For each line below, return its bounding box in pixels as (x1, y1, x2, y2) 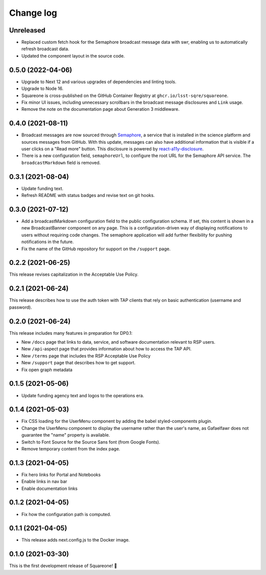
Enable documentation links (21, 485, 78, 491)
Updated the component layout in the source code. (21, 53, 125, 59)
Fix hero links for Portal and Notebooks (21, 472, 101, 478)
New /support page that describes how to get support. (21, 360, 135, 366)
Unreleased (9, 26, 46, 34)
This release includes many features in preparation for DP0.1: (9, 330, 133, 336)
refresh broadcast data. (21, 46, 69, 52)
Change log (9, 7, 58, 18)
